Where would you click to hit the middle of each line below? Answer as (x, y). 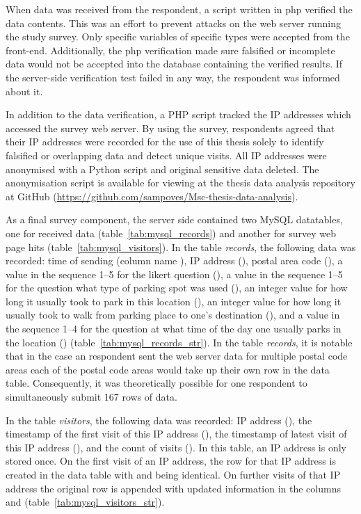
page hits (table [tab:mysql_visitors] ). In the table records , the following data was (181, 247)
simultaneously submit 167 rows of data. (91, 397)
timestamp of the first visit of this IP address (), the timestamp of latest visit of (176, 434)
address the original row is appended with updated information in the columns (173, 488)
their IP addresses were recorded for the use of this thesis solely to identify (165, 142)
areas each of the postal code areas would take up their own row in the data (168, 369)
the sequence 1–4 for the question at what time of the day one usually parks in (174, 329)
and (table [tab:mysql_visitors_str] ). (85, 502)
